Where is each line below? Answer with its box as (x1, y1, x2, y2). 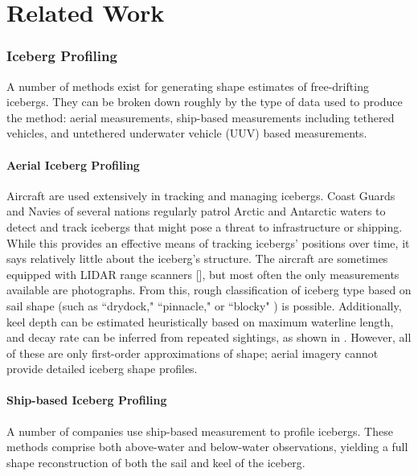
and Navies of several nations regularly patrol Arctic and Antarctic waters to (6, 203, 386, 220)
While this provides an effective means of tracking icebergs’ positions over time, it (6, 234, 410, 251)
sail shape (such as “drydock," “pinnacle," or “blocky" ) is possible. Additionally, (6, 297, 402, 314)
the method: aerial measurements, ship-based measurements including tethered (6, 109, 395, 125)
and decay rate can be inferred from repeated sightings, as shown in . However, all (6, 329, 412, 346)
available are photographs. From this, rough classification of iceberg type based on (6, 281, 412, 298)
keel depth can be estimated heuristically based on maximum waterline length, (6, 313, 394, 330)
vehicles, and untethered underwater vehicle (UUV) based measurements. (6, 125, 367, 142)
